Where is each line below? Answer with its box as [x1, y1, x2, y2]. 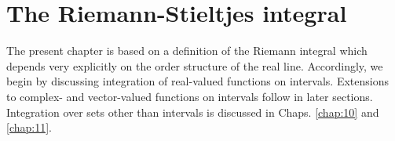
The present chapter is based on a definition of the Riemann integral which [6, 42, 368, 59]
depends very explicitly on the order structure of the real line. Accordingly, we [6, 57, 383, 74]
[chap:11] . [6, 119, 52, 136]
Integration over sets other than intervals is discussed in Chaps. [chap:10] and [6, 103, 379, 120]
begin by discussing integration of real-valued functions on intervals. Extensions [6, 73, 390, 89]
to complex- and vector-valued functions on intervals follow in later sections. [6, 88, 373, 104]
